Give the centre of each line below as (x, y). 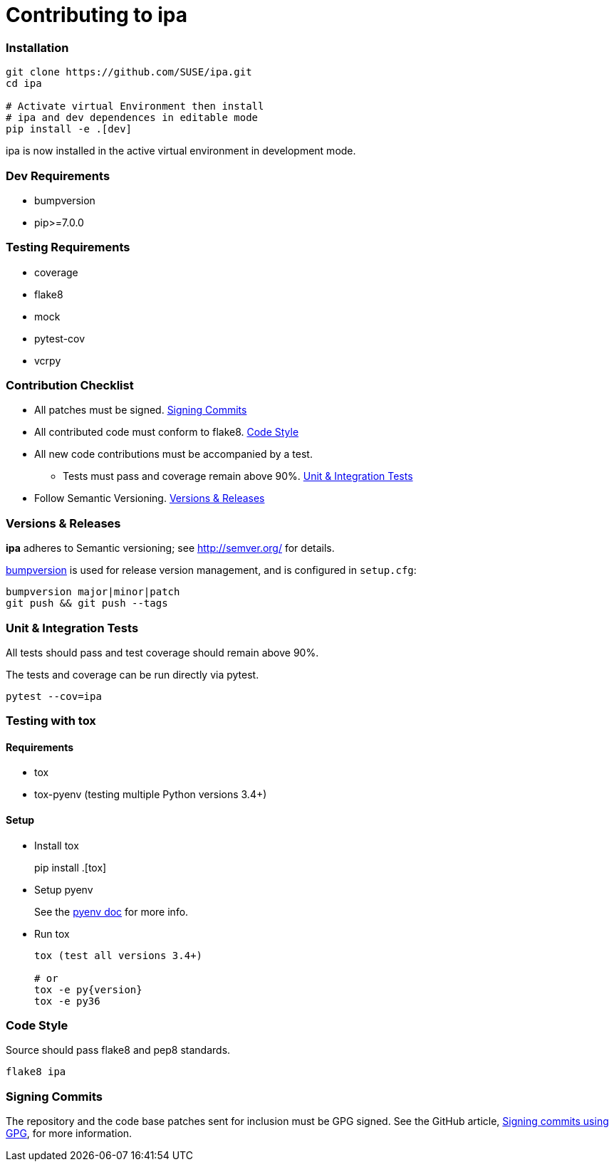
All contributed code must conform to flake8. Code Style (167, 432)
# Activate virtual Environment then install (135, 106)
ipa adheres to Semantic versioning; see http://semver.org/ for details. (170, 548)
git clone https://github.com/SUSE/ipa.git (129, 72)
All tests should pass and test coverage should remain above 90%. (162, 652)
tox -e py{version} (88, 989)
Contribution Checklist (70, 385)
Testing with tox (51, 721)
